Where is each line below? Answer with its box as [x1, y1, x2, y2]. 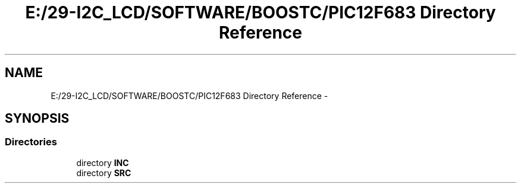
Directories [5, 136, 57, 148]
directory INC [76, 157, 129, 168]
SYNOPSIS [5, 111, 70, 126]
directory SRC [76, 167, 131, 178]
